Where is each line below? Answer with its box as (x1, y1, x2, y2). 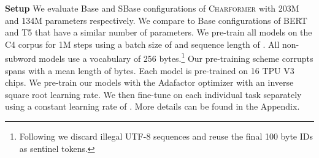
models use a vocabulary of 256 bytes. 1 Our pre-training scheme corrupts (39, 50, 313, 65)
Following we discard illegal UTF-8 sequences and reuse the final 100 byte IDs (19, 130, 313, 142)
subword (5, 52, 36, 65)
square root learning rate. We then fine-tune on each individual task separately (5, 88, 302, 100)
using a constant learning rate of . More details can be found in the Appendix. (5, 100, 300, 113)
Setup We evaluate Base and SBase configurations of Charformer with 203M (5, 2, 299, 14)
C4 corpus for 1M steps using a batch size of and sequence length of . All (5, 37, 280, 50)
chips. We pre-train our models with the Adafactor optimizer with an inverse (5, 76, 294, 89)
